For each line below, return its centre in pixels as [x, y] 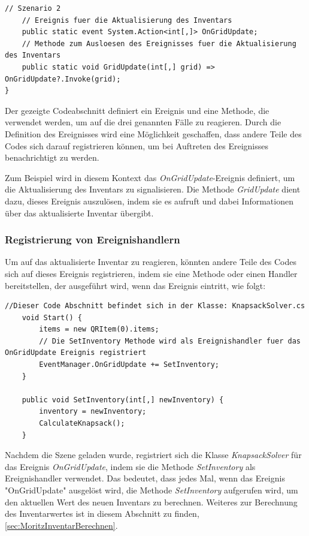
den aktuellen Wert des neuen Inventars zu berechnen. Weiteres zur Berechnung [151, 502]
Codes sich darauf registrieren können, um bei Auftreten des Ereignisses [137, 145]
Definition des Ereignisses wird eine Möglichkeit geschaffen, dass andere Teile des [153, 133]
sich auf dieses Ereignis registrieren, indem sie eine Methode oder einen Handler [151, 273]
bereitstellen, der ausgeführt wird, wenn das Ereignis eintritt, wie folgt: [135, 285]
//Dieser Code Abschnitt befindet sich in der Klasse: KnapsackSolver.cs [155, 306]
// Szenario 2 [33, 8]
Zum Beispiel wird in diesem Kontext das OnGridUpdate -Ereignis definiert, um [150, 177]
